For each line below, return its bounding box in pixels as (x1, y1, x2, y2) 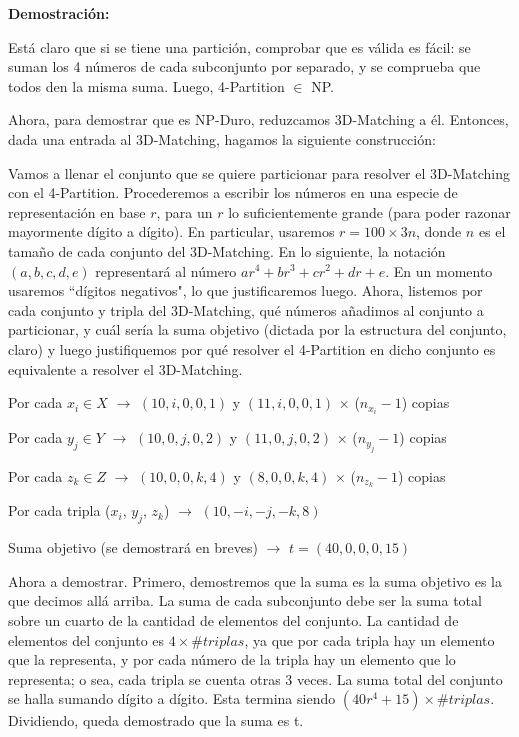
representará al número (95, 260, 237, 281)
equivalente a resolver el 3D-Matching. (8, 358, 243, 379)
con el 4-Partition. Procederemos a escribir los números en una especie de (8, 182, 458, 203)
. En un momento (385, 260, 493, 281)
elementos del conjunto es (8, 629, 165, 650)
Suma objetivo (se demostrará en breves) (8, 537, 258, 558)
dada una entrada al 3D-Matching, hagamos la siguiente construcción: (8, 128, 436, 149)
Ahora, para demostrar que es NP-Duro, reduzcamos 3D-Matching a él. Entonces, (8, 109, 509, 130)
